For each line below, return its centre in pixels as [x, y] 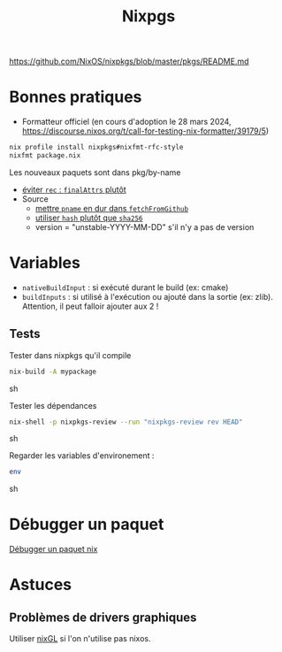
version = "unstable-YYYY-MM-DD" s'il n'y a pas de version [145, 226]
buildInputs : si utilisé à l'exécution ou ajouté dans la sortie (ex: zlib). [148, 296]
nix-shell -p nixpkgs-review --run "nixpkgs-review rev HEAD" [126, 422]
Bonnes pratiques [76, 97]
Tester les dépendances [53, 405]
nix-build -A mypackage [53, 372]
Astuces [41, 585]
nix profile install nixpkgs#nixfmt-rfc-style [96, 148]
